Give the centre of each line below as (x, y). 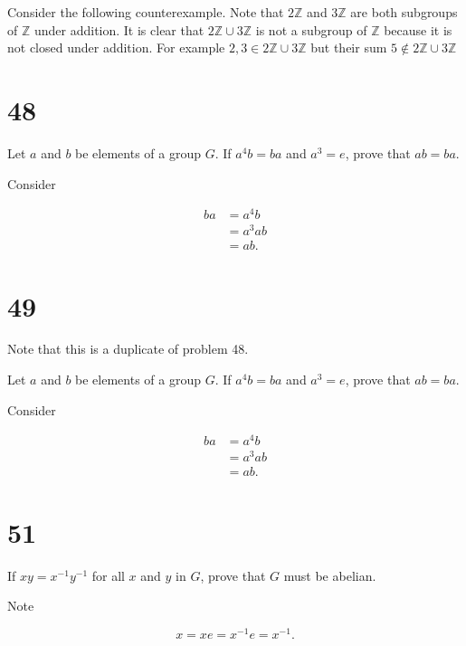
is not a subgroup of (311, 29)
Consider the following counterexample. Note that (146, 12)
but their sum (349, 47)
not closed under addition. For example (116, 47)
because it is (418, 29)
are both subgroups (404, 12)
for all (108, 575)
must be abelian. (330, 575)
